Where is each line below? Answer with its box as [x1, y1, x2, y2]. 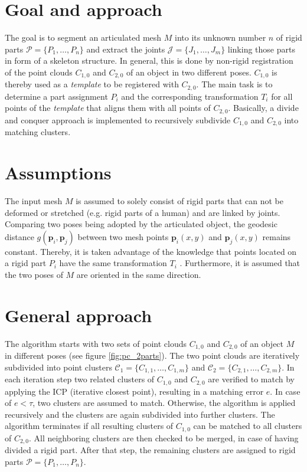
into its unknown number [174, 31, 266, 44]
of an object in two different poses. [126, 65, 252, 78]
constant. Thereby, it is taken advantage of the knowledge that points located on [5, 245, 297, 257]
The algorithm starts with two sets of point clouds [5, 337, 187, 349]
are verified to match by [208, 373, 295, 385]
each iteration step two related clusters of [5, 373, 155, 385]
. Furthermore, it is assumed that [179, 257, 301, 269]
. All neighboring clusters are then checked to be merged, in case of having [28, 431, 299, 444]
